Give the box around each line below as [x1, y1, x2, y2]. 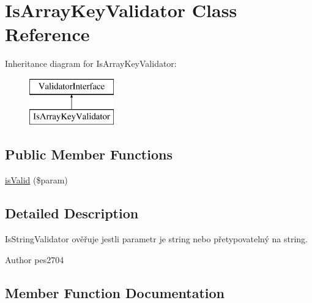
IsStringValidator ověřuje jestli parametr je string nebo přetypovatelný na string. [5, 232, 308, 245]
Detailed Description [5, 204, 139, 223]
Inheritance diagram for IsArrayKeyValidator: [5, 57, 177, 70]
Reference [5, 21, 90, 47]
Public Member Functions [5, 145, 173, 164]
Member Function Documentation [5, 283, 225, 302]
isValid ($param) [5, 174, 68, 186]
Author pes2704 [5, 253, 64, 266]
